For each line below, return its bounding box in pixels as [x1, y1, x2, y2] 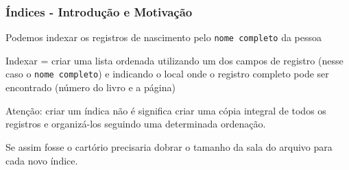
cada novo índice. [5, 153, 78, 167]
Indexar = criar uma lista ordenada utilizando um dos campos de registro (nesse [5, 53, 344, 67]
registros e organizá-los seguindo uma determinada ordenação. [5, 117, 266, 131]
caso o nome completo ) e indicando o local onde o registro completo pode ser [5, 66, 329, 81]
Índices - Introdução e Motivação [5, 3, 193, 20]
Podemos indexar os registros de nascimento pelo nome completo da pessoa [5, 30, 322, 45]
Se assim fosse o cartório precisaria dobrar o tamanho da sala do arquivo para [5, 139, 333, 154]
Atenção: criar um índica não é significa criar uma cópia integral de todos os [5, 103, 326, 117]
